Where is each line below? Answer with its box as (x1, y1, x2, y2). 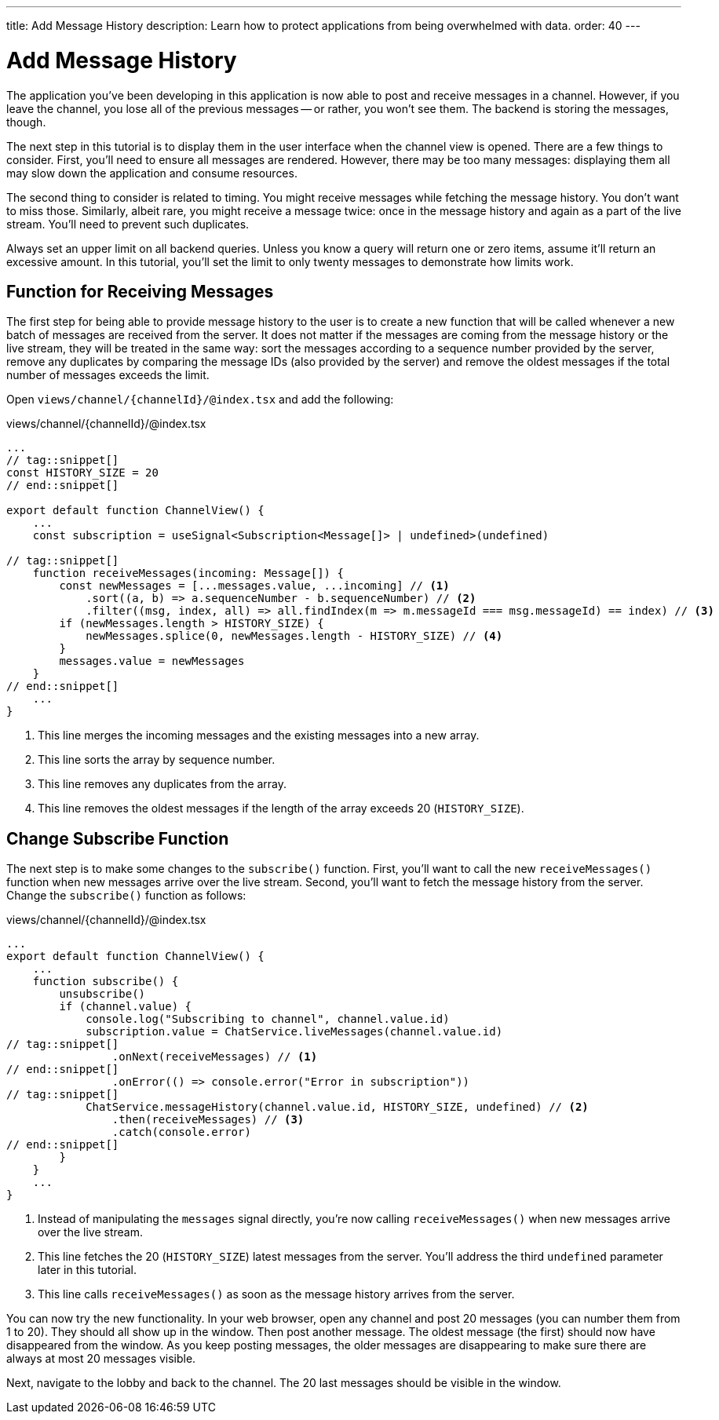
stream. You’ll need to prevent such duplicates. (6, 217, 250, 231)
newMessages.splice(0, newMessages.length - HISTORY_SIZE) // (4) (86, 630, 503, 643)
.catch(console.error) (111, 1126, 251, 1139)
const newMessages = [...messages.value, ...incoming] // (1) (59, 579, 450, 593)
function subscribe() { (32, 975, 179, 988)
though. (6, 115, 46, 129)
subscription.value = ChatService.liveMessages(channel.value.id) (86, 1025, 503, 1039)
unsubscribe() (59, 987, 146, 1001)
